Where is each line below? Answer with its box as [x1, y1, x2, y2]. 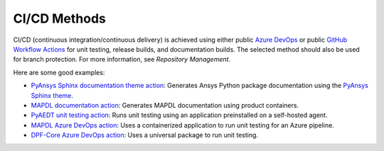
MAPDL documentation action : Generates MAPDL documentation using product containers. [31, 101, 299, 109]
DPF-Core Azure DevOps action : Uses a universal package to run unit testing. [31, 131, 259, 140]
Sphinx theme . [31, 91, 74, 99]
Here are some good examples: [13, 68, 105, 77]
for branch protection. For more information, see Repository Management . [13, 55, 231, 64]
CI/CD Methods [13, 11, 107, 26]
